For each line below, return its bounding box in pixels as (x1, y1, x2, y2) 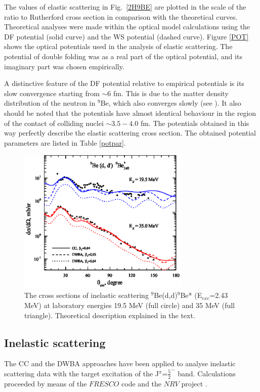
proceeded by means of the (4, 378, 87, 388)
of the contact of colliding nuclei (4, 117, 104, 128)
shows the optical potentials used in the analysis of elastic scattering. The (4, 41, 233, 52)
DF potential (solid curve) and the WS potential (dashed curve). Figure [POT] (4, 31, 249, 41)
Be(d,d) (154, 290, 178, 300)
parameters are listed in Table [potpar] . (4, 137, 126, 148)
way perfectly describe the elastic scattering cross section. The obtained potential (4, 127, 256, 138)
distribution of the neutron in (4, 98, 96, 108)
